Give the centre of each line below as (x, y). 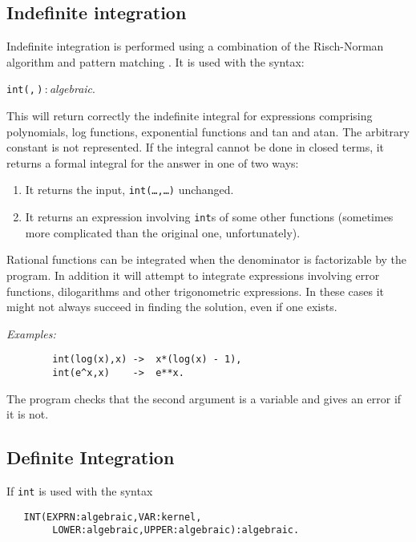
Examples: (31, 333)
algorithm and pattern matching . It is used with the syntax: (155, 61)
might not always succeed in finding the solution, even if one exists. (172, 307)
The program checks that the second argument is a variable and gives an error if (204, 398)
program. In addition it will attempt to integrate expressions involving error (193, 275)
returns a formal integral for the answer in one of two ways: (153, 162)
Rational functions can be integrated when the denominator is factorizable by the (207, 259)
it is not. (28, 414)
